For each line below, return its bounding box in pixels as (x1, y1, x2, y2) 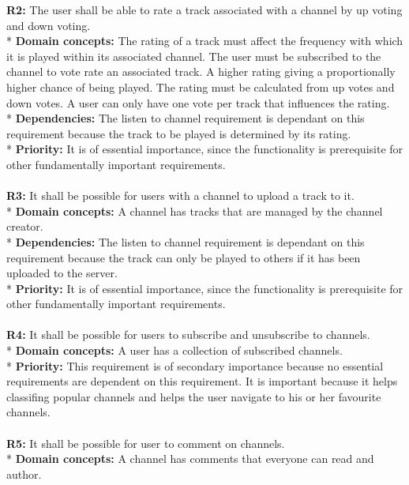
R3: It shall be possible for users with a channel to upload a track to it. (6, 187, 355, 204)
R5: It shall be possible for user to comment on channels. (6, 434, 285, 451)
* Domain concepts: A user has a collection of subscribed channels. (6, 342, 343, 359)
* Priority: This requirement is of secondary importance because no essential (6, 357, 384, 374)
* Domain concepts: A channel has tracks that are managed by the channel (6, 202, 383, 219)
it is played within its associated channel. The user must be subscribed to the (6, 47, 381, 64)
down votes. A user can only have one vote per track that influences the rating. (6, 94, 390, 111)
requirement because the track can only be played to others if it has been (6, 249, 361, 265)
